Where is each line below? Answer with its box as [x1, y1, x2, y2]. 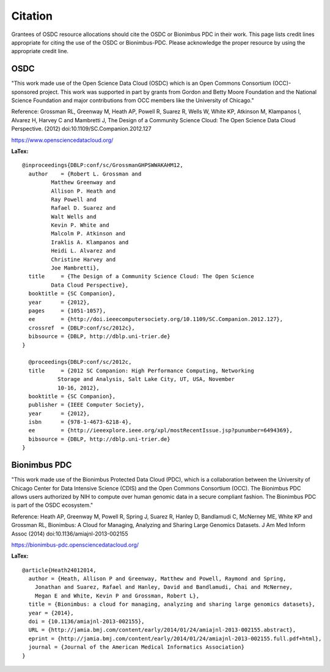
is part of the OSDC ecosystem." [11, 501, 94, 509]
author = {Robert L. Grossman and [28, 170, 142, 177]
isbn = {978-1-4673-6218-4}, [28, 419, 132, 426]
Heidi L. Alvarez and [51, 248, 116, 254]
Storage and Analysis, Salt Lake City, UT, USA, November [57, 376, 235, 383]
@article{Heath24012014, [22, 566, 97, 574]
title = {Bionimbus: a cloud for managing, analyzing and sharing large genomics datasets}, [28, 601, 316, 608]
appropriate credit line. [11, 48, 69, 55]
